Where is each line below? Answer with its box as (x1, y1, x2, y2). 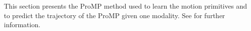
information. (4, 20, 41, 30)
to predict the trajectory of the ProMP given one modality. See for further (4, 10, 225, 20)
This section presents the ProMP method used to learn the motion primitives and (4, 1, 247, 10)
